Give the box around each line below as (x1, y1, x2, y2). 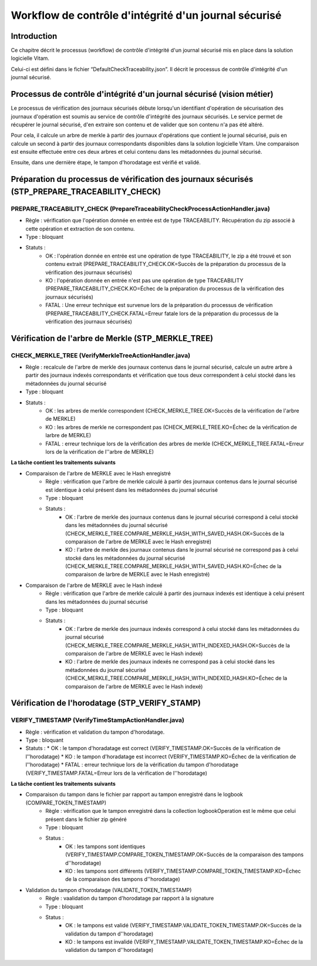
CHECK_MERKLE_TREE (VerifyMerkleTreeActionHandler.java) (11, 351, 191, 359)
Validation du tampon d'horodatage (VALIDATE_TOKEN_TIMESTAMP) (25, 886, 192, 893)
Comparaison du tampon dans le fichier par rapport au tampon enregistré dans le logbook (25, 791, 243, 798)
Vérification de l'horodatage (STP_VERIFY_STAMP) (11, 698, 201, 708)
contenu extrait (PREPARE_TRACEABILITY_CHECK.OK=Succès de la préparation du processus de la (45, 261, 286, 268)
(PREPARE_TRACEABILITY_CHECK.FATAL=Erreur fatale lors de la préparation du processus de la (45, 310, 279, 317)
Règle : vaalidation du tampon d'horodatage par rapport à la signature (45, 895, 214, 902)
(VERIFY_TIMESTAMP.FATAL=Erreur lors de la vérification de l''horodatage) (25, 769, 208, 776)
